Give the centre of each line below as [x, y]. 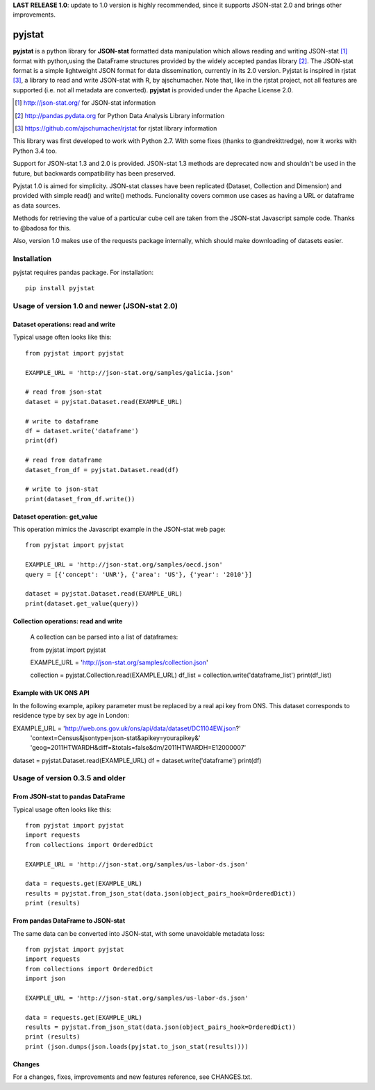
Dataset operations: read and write [64, 325]
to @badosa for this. [42, 228]
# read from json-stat [64, 392]
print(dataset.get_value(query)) [82, 603]
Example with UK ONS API [51, 693]
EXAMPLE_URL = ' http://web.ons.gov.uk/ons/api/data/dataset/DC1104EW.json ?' [127, 728]
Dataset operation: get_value [55, 517]
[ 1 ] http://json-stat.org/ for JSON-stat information [85, 103]
